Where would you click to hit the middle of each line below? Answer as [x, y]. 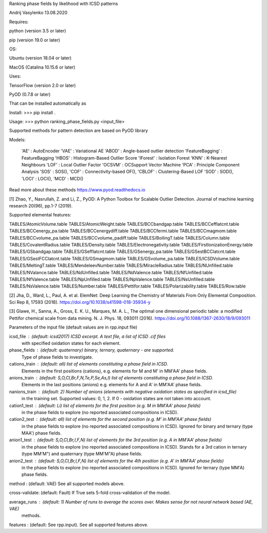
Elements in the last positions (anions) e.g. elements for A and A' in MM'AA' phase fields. [112, 385]
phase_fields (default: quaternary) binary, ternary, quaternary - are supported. [92, 350]
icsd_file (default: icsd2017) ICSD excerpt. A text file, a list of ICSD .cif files [87, 336]
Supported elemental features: [40, 215]
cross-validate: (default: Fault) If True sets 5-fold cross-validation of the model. [90, 493]
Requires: [19, 22]
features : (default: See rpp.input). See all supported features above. [79, 525]
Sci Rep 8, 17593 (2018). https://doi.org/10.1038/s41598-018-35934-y [80, 302]
